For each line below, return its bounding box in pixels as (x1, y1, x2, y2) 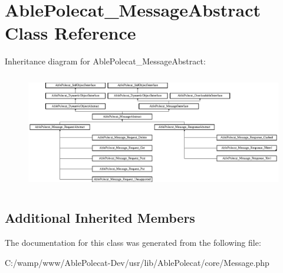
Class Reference (5, 21, 136, 45)
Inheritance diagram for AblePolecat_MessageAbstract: (5, 55, 206, 67)
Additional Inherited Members (5, 209, 195, 227)
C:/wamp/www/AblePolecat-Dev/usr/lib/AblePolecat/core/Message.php (5, 256, 269, 268)
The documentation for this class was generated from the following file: (5, 236, 261, 249)
